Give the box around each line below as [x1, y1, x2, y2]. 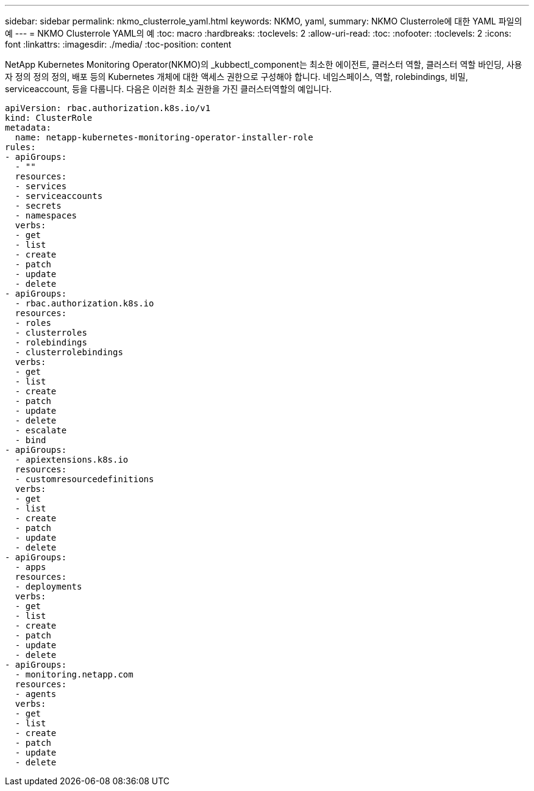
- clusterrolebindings [15, 347, 123, 357]
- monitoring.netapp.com [15, 670, 133, 679]
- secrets [15, 201, 62, 211]
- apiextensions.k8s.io [15, 455, 129, 464]
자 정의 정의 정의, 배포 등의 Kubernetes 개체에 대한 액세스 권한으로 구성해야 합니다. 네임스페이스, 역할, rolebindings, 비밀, [5, 71, 468, 82]
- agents [15, 689, 57, 699]
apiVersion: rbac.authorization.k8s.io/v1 [5, 103, 211, 113]
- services [15, 181, 67, 191]
